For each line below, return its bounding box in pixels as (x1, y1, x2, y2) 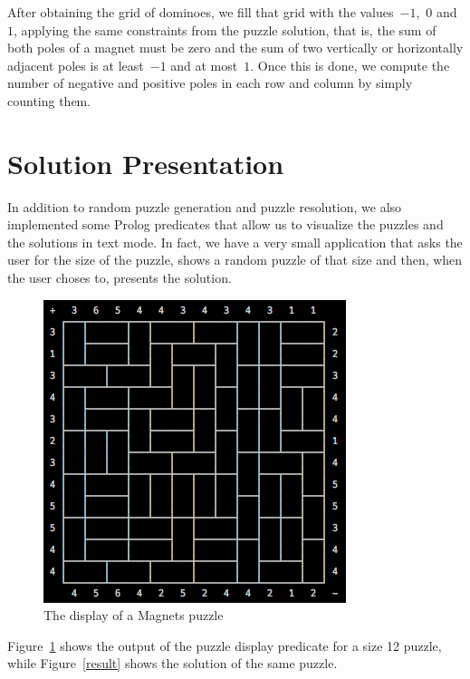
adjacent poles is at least (7, 55, 144, 74)
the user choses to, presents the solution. (7, 268, 232, 287)
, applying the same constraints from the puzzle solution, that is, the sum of (14, 20, 436, 39)
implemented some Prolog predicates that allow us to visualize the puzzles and (7, 215, 444, 234)
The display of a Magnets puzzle (43, 606, 224, 625)
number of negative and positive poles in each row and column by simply (7, 73, 413, 92)
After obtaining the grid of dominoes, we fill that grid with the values (7, 3, 394, 21)
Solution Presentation (7, 144, 284, 181)
